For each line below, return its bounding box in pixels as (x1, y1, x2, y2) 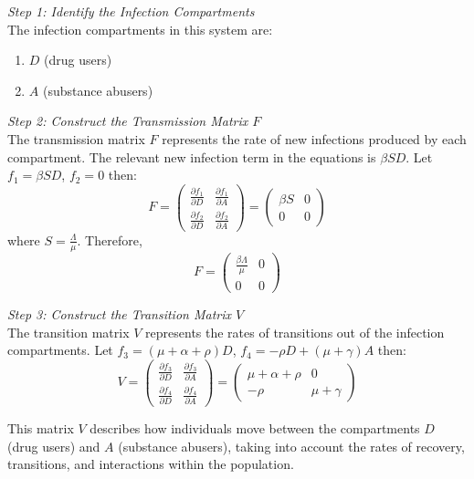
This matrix (7, 419, 74, 438)
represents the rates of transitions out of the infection (145, 322, 445, 341)
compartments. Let (7, 340, 113, 359)
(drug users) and (7, 436, 100, 455)
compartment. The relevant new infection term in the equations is (7, 147, 376, 166)
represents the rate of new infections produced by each (162, 129, 467, 148)
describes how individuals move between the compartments (90, 419, 420, 438)
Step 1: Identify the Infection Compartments (7, 2, 255, 20)
